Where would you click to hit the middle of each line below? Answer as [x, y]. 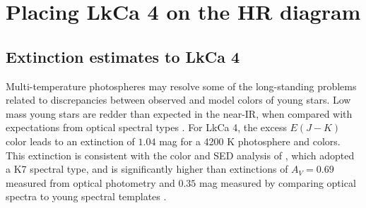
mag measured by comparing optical [278, 182]
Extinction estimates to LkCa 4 [123, 56]
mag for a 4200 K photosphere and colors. [250, 141]
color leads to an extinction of [70, 141]
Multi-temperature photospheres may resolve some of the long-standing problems [181, 86]
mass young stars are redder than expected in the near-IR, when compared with [179, 113]
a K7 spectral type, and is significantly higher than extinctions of [147, 169]
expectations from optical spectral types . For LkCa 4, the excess [146, 127]
